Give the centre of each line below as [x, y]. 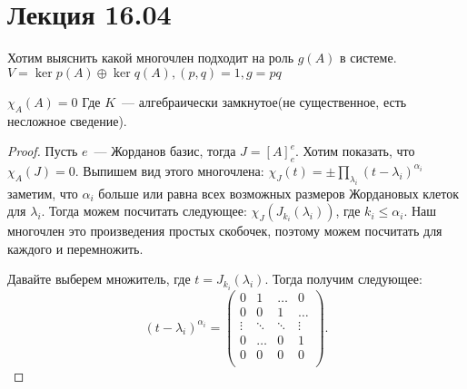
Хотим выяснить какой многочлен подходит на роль [151, 58]
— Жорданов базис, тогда [165, 151]
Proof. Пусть [43, 151]
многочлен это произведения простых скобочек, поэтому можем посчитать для [225, 231]
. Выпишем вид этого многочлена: [169, 170]
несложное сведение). [67, 120]
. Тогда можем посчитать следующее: [144, 211]
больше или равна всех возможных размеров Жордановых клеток [279, 193]
